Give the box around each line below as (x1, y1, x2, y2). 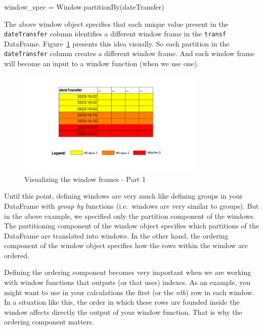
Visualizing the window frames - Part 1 (24, 173, 146, 184)
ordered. (4, 250, 29, 260)
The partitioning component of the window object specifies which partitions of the (4, 220, 259, 231)
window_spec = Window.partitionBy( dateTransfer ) (4, 2, 164, 12)
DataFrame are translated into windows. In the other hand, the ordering (4, 230, 229, 241)
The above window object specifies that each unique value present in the (4, 18, 229, 29)
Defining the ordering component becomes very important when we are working (4, 267, 251, 277)
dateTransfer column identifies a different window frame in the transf (4, 28, 226, 39)
